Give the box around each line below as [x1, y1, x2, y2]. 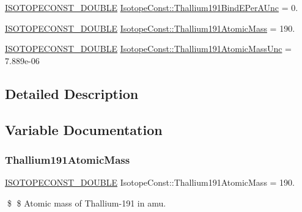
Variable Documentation [5, 120, 163, 139]
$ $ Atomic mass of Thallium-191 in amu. [7, 196, 166, 209]
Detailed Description [5, 84, 139, 103]
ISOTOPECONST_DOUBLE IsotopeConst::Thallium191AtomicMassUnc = [5, 42, 292, 55]
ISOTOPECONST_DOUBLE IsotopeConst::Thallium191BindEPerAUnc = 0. [5, 1, 298, 13]
